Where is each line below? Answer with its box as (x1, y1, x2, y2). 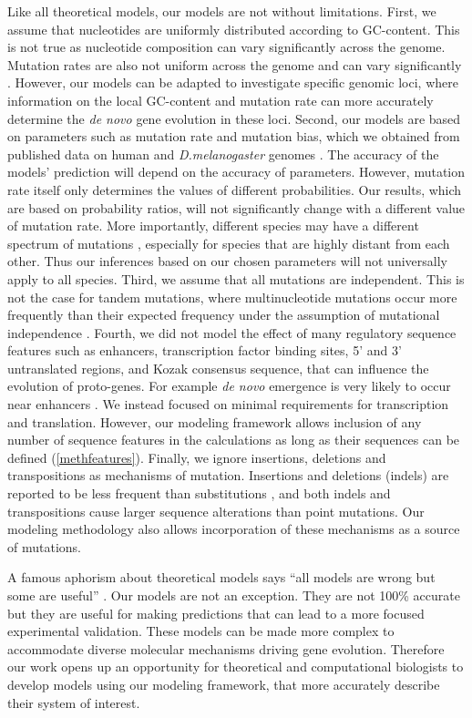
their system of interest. (7, 692, 140, 712)
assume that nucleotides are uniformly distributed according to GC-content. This (7, 19, 460, 38)
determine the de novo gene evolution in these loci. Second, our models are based (7, 108, 461, 128)
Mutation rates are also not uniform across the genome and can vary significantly (7, 55, 462, 74)
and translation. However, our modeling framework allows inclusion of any (7, 412, 422, 431)
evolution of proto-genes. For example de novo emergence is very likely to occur (7, 376, 451, 395)
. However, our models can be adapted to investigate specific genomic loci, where (7, 73, 458, 92)
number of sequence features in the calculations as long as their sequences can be (7, 430, 460, 449)
